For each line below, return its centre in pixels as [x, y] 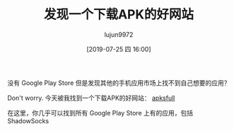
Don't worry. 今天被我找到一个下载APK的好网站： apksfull [91, 98]
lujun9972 [119, 34]
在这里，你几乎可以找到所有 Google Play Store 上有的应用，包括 [100, 113]
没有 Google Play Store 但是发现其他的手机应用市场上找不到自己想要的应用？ [119, 83]
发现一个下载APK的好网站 [119, 15]
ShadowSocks [28, 120]
